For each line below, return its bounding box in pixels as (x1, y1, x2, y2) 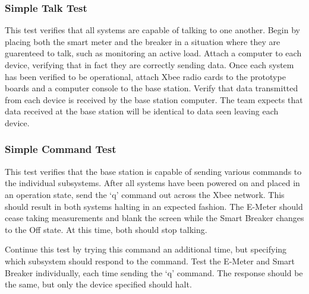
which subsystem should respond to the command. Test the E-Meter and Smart (5, 254, 295, 267)
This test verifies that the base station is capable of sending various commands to (5, 165, 302, 177)
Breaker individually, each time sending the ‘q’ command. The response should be (5, 266, 303, 279)
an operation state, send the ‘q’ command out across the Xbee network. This (5, 188, 285, 200)
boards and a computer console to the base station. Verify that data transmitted (5, 82, 298, 94)
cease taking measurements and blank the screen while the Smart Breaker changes (5, 212, 304, 224)
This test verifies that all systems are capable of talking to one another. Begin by (5, 24, 300, 36)
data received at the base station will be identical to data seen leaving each (5, 105, 279, 117)
